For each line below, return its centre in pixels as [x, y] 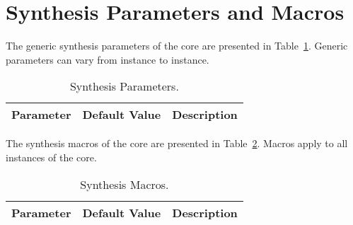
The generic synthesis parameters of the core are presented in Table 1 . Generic [177, 46]
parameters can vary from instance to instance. [108, 59]
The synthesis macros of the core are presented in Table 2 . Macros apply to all [177, 143]
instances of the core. [51, 157]
